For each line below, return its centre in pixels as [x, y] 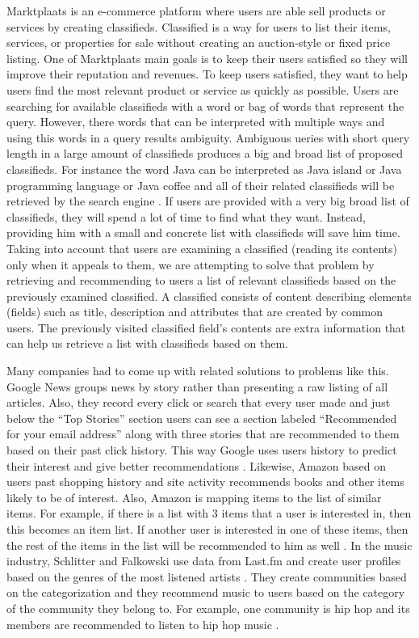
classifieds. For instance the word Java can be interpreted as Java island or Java [204, 169]
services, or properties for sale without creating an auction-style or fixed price [199, 42]
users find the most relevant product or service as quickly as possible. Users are [203, 89]
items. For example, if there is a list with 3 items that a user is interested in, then [209, 513]
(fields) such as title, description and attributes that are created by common [195, 312]
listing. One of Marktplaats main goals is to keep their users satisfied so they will [207, 58]
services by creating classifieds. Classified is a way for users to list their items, [199, 26]
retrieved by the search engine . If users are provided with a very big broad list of [208, 201]
